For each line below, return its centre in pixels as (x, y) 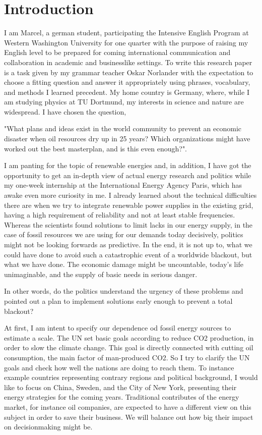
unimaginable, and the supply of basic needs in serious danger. (101, 274)
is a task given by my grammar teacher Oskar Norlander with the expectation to (129, 72)
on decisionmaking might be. (48, 427)
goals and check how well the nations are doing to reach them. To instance (119, 367)
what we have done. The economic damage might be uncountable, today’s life (124, 264)
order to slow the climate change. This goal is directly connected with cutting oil (129, 347)
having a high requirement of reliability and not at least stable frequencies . (120, 215)
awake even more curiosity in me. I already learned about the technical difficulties (130, 195)
